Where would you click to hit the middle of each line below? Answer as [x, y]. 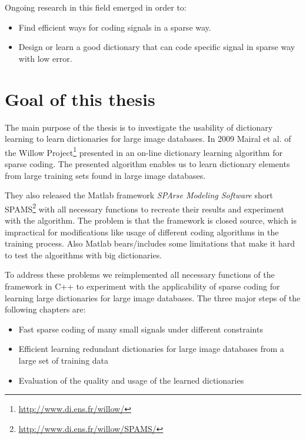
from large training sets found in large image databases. [105, 175]
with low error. [45, 58]
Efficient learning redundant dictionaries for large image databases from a [151, 349]
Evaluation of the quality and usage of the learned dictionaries [131, 380]
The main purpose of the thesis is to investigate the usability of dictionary [139, 127]
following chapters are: [45, 309]
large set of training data [64, 360]
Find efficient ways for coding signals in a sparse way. [115, 27]
